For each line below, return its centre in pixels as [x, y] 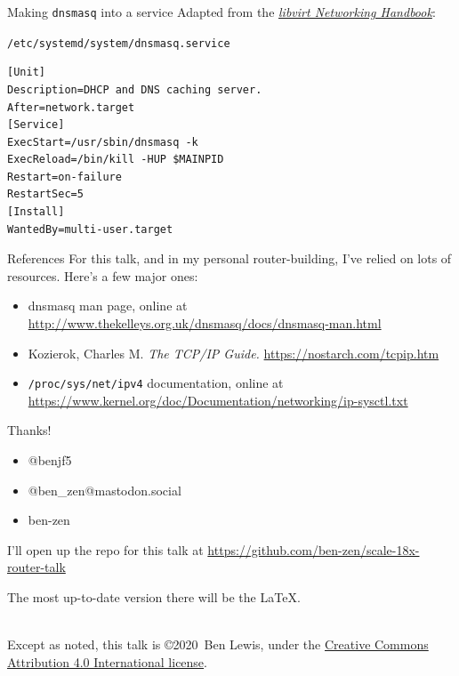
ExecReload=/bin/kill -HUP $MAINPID [116, 160]
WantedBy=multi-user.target [90, 229]
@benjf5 [50, 460]
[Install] [36, 212]
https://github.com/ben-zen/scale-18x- [314, 549]
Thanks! [29, 430]
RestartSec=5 [45, 194]
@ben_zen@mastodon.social [105, 490]
